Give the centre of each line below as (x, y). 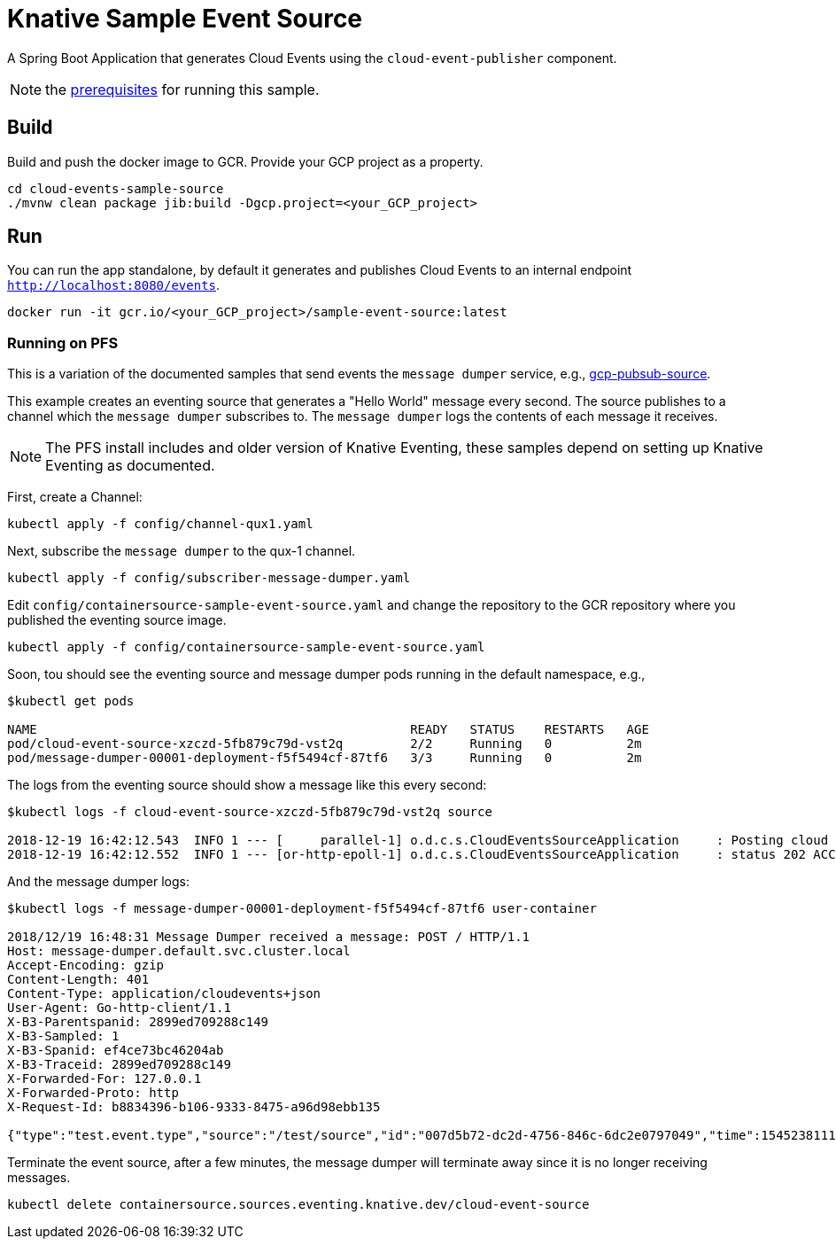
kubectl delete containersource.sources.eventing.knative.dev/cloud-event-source (298, 1205)
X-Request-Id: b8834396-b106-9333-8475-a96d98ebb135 (194, 1107)
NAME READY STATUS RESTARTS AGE (328, 730)
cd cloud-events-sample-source (116, 188)
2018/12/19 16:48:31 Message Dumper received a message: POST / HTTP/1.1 (269, 937)
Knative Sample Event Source (185, 19)
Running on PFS (63, 343)
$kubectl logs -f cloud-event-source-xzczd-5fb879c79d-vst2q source (250, 812)
